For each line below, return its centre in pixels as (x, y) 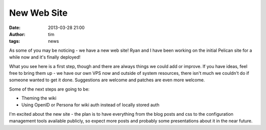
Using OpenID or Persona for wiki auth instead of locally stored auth (90, 105)
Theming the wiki (39, 98)
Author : (17, 34)
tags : (15, 41)
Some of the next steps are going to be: (49, 89)
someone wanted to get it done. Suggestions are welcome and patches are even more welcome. (107, 80)
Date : (15, 28)
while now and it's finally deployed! (45, 57)
